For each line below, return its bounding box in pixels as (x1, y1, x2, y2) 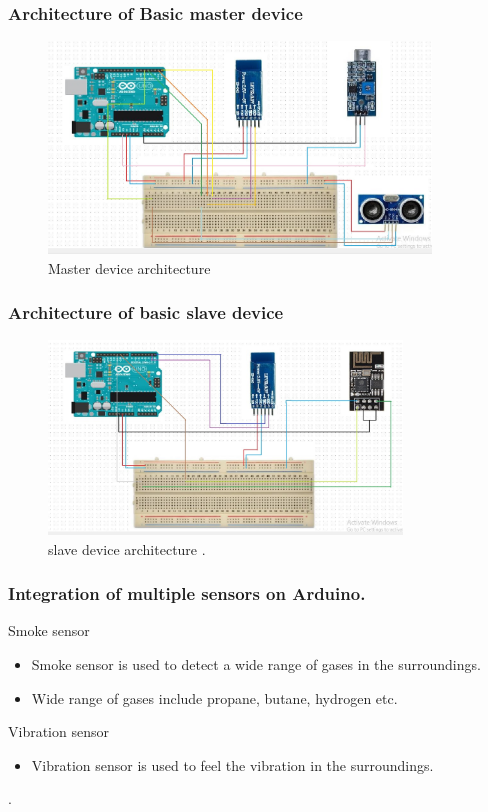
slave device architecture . (48, 538, 206, 559)
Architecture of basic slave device (8, 300, 284, 325)
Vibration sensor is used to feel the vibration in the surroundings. (31, 754, 434, 775)
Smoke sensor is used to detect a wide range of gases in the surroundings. (31, 654, 481, 675)
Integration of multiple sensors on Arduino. (8, 581, 366, 606)
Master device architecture (48, 257, 211, 278)
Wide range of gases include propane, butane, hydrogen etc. (31, 687, 398, 708)
